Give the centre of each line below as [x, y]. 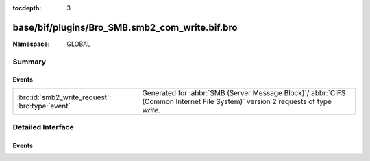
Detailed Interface [44, 127]
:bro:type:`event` [44, 106]
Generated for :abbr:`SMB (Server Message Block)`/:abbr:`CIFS [244, 92]
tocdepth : [27, 8]
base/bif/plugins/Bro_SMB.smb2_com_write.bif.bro [125, 27]
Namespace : [32, 44]
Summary [29, 62]
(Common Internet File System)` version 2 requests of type [237, 101]
